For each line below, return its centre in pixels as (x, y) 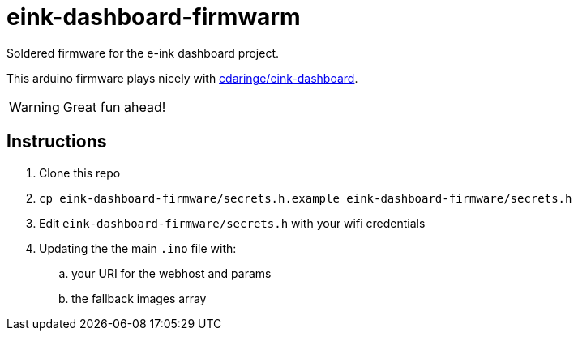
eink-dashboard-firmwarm (154, 17)
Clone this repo (80, 173)
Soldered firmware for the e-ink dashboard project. (143, 53)
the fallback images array (139, 298)
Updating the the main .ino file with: (138, 248)
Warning (34, 107)
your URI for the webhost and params (171, 273)
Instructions (57, 142)
